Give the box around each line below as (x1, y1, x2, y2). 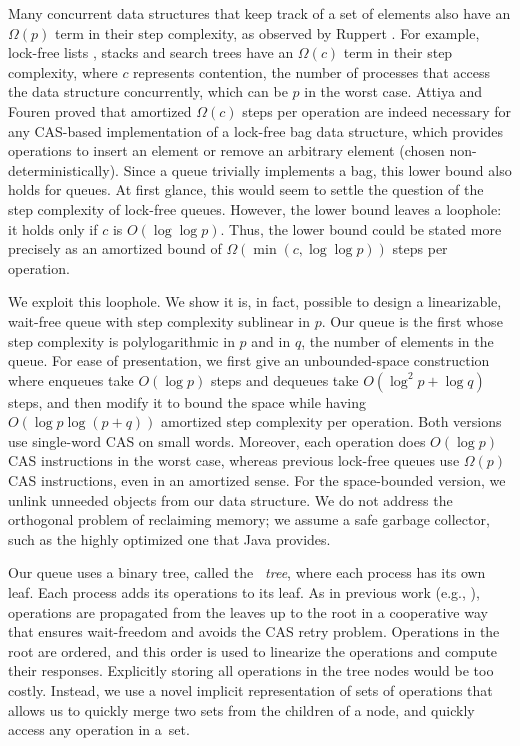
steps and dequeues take (210, 369, 359, 390)
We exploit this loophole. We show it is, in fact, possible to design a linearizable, (8, 291, 502, 312)
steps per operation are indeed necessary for (242, 100, 512, 121)
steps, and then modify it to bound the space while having (8, 391, 367, 412)
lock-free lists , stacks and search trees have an (8, 42, 294, 63)
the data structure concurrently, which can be (8, 81, 288, 102)
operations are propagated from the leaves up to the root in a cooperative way (8, 601, 488, 622)
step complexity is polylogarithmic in (8, 330, 235, 351)
